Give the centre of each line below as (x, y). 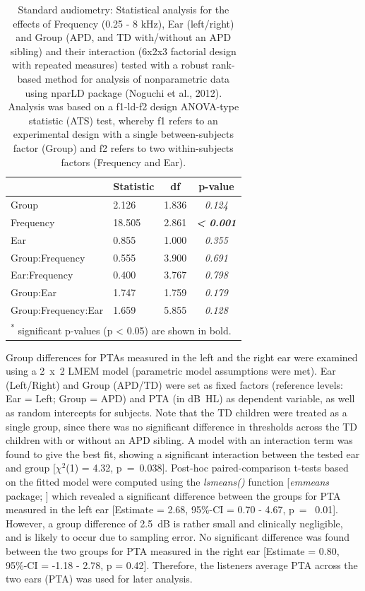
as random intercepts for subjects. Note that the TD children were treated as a (176, 412)
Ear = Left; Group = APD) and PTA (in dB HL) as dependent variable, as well (180, 398)
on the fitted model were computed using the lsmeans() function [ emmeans (168, 481)
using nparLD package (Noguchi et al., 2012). (124, 92)
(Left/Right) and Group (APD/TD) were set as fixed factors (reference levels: (174, 384)
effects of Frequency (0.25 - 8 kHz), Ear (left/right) (124, 23)
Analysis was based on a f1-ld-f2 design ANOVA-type (124, 106)
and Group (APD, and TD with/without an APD (124, 37)
